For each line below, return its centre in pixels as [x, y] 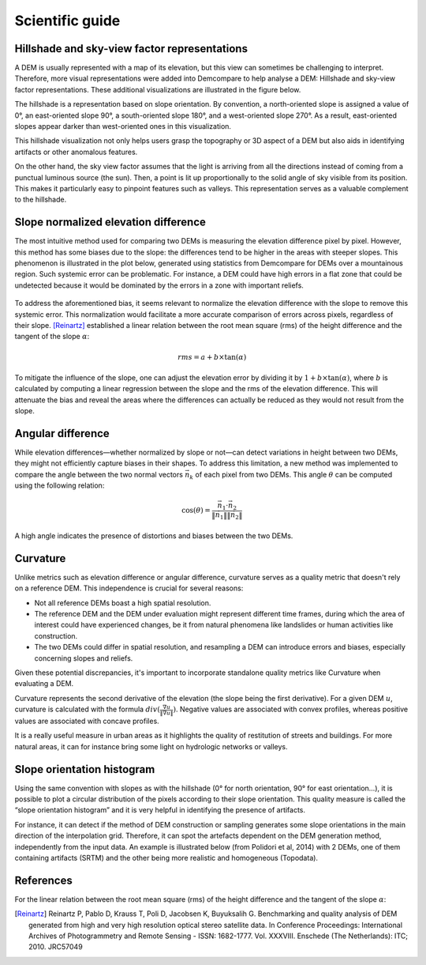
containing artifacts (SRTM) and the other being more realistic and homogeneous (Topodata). [166, 858]
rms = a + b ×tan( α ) [212, 357]
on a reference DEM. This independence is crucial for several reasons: [129, 588]
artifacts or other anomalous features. [76, 152]
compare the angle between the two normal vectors [99, 474]
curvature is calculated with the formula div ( [88, 709]
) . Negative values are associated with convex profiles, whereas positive [291, 709]
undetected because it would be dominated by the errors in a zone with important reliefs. [159, 285]
